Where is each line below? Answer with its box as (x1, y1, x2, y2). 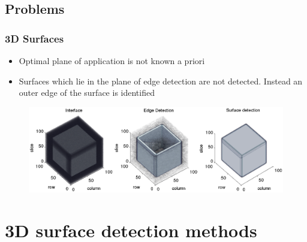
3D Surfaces (5, 31, 64, 46)
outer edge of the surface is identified (19, 86, 155, 99)
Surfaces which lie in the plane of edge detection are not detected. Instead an (19, 74, 303, 87)
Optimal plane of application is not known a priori (19, 55, 205, 66)
